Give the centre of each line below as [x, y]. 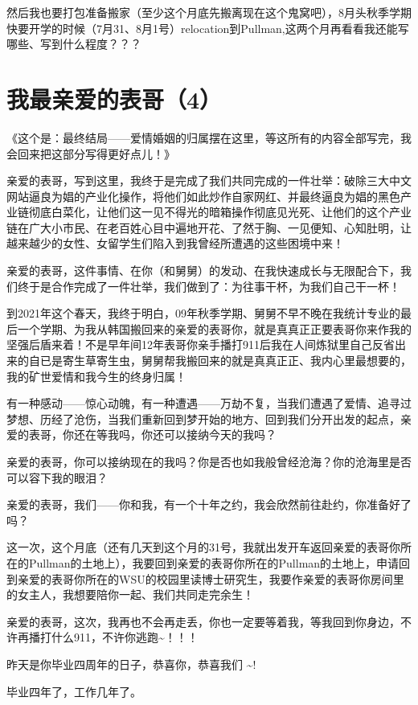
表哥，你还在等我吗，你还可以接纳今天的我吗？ [152, 434]
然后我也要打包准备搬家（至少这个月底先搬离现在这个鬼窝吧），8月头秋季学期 [209, 12]
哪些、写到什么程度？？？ [74, 44]
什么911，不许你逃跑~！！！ [125, 637]
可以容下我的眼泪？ [57, 477]
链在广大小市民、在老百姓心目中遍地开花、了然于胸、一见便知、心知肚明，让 [209, 227]
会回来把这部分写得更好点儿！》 [91, 153]
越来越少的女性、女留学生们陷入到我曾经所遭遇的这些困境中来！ [175, 243]
